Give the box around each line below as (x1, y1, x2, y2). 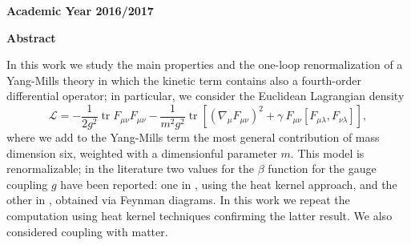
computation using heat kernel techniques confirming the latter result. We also (6, 207, 393, 223)
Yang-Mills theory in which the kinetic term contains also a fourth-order (6, 71, 362, 88)
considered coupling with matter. (6, 223, 168, 239)
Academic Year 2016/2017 (6, 2, 154, 18)
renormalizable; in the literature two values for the (6, 160, 255, 177)
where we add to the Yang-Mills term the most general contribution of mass (6, 129, 380, 146)
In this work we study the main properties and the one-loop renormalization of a (6, 56, 403, 73)
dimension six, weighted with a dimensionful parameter (6, 144, 277, 161)
